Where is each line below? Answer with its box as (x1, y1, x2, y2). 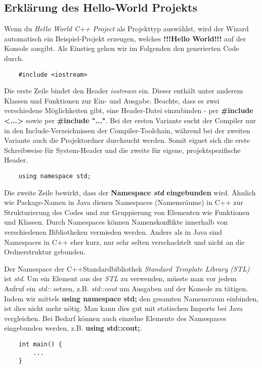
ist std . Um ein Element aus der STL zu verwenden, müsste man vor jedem (4, 273, 237, 284)
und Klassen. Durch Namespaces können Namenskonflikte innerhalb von (4, 217, 228, 227)
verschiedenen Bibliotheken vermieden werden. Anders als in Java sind (4, 227, 222, 237)
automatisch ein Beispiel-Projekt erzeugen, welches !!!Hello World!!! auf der (4, 33, 246, 43)
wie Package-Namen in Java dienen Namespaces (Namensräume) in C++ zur (4, 197, 243, 207)
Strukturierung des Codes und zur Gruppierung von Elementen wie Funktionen (4, 206, 250, 217)
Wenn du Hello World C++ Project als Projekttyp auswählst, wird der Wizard (4, 23, 249, 34)
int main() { (18, 340, 62, 348)
